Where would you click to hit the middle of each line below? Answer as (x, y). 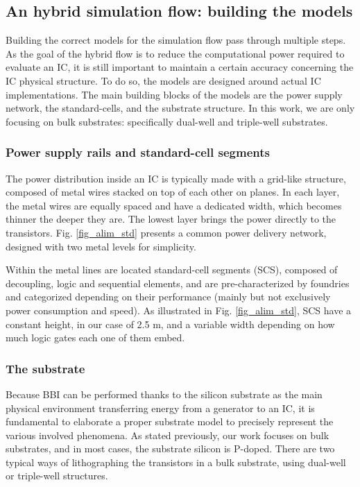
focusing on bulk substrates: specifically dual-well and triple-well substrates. (167, 121)
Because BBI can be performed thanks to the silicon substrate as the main (164, 394)
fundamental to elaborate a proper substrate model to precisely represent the (170, 421)
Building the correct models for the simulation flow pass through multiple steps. (176, 40)
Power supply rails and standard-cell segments (138, 152)
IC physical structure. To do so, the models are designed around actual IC (163, 80)
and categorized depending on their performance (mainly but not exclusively (168, 297)
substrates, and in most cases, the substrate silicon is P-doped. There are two (170, 448)
